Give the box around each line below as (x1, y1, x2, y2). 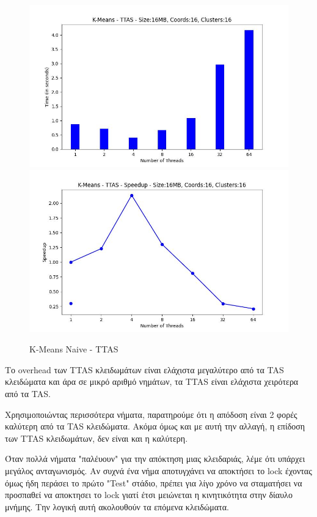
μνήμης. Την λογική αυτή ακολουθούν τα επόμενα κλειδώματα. (5, 500, 229, 513)
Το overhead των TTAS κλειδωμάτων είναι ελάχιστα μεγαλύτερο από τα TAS (5, 363, 284, 376)
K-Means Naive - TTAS (29, 343, 118, 355)
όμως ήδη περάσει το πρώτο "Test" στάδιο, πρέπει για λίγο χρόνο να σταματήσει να (5, 476, 302, 489)
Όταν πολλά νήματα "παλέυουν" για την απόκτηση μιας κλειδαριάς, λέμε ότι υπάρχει (5, 452, 305, 465)
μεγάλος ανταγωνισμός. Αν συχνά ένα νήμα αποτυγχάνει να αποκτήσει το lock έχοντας (5, 464, 312, 477)
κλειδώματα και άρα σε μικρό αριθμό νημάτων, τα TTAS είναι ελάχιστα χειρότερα (5, 375, 299, 388)
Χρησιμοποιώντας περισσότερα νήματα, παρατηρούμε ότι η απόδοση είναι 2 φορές (5, 407, 297, 420)
